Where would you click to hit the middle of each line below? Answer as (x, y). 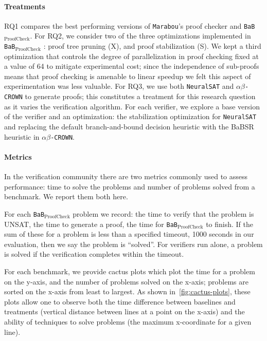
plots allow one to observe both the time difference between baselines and (120, 301)
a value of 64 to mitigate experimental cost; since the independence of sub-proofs (132, 66)
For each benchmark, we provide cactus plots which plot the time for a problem (130, 271)
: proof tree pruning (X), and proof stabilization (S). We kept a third (152, 46)
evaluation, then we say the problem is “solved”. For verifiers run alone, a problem (133, 244)
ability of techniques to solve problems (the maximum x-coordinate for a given (128, 321)
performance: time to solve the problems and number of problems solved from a (130, 186)
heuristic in (22, 136)
